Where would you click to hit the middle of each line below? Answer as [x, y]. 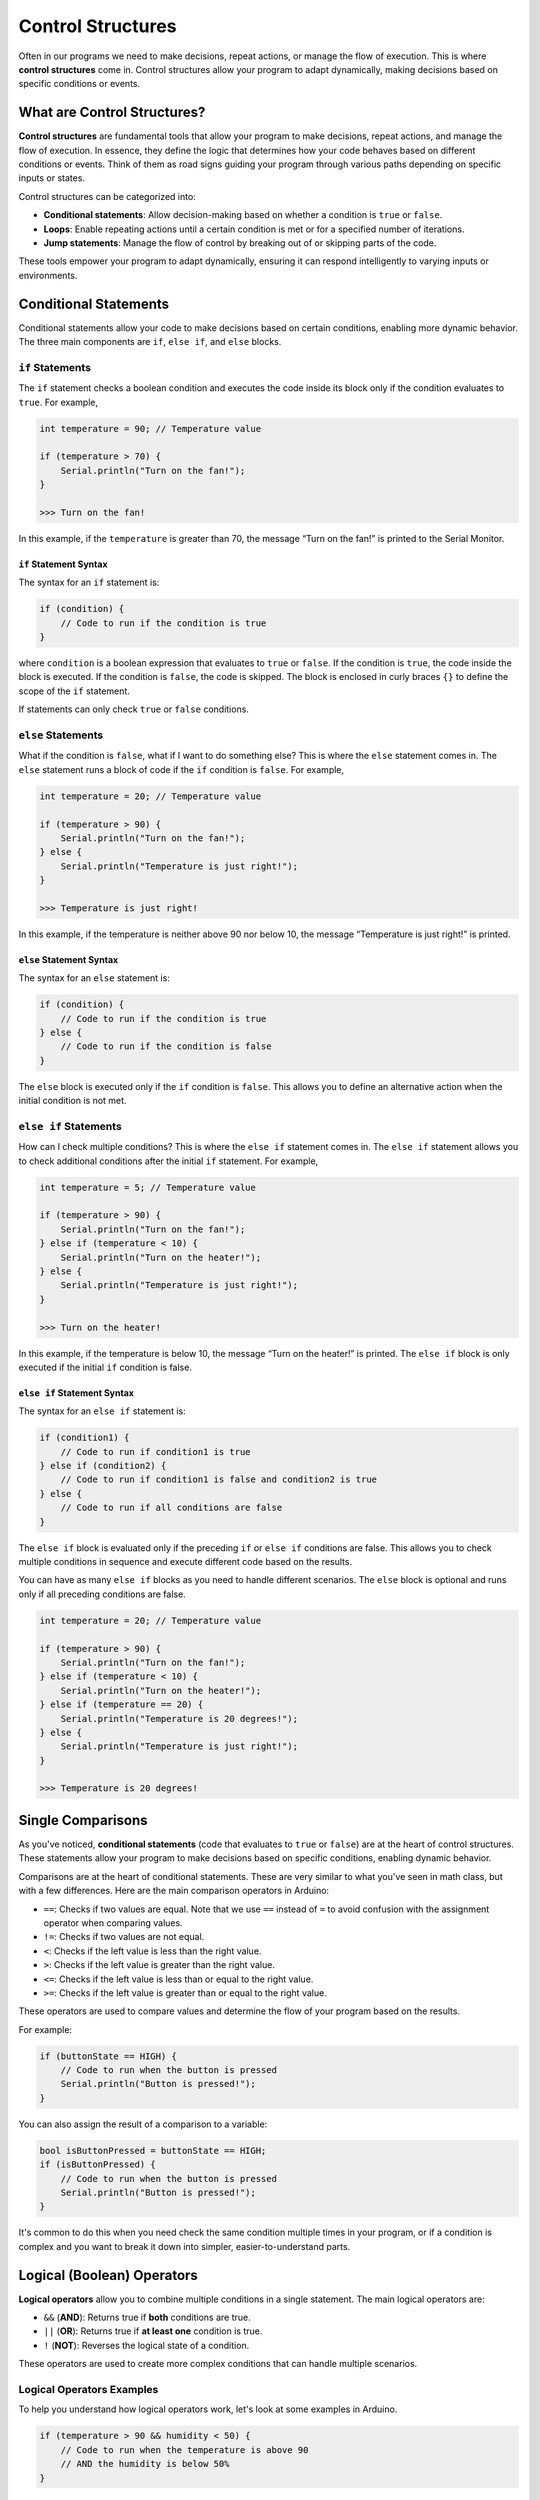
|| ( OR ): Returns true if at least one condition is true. [153, 2331]
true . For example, [58, 402]
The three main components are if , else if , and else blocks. [150, 342]
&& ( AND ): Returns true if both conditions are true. [147, 2317]
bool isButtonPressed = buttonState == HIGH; [153, 2150]
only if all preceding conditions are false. [102, 1594]
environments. [48, 275]
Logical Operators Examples [88, 2389]
